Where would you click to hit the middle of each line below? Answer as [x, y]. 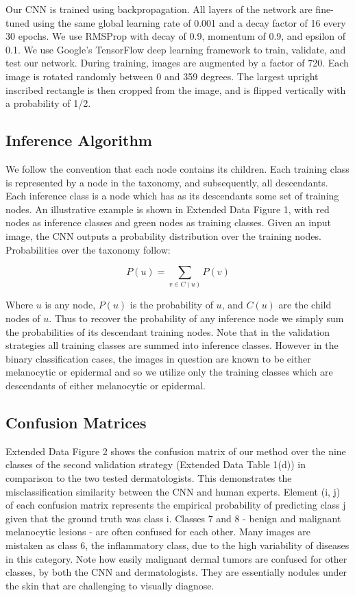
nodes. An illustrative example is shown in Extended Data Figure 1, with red [168, 209]
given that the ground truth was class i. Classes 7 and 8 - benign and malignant [173, 518]
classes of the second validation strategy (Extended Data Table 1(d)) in [156, 464]
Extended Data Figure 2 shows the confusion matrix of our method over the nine [176, 451]
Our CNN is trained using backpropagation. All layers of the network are [159, 9]
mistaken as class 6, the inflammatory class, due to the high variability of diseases [177, 545]
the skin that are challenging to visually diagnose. [110, 585]
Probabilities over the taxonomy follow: [88, 249]
